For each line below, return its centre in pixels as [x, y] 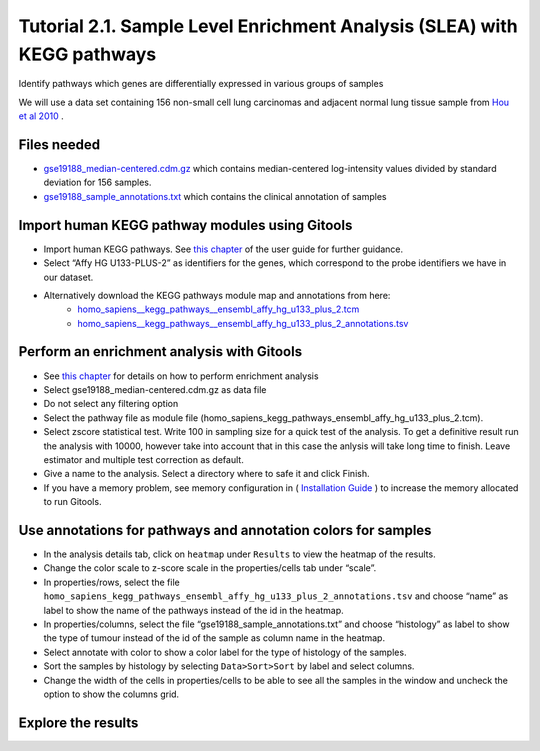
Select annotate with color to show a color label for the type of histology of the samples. [225, 652]
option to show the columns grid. [111, 694]
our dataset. [68, 277]
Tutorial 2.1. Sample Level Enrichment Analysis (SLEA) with [268, 26]
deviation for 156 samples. [97, 182]
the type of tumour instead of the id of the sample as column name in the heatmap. [214, 638]
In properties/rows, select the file [111, 582]
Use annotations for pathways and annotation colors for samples [225, 530]
